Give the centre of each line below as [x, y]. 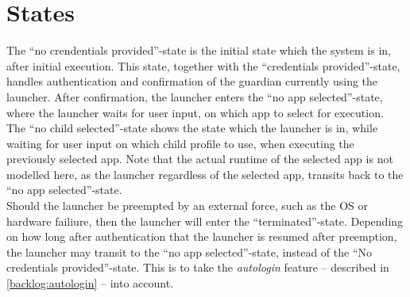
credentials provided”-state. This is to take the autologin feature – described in [198, 267]
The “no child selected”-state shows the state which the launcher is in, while [192, 128]
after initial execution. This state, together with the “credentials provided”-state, [203, 65]
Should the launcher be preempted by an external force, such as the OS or [187, 206]
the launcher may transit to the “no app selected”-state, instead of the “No [190, 251]
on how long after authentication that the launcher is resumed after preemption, [202, 236]
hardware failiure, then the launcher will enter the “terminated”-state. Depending [205, 221]
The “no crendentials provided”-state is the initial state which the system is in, [199, 50]
